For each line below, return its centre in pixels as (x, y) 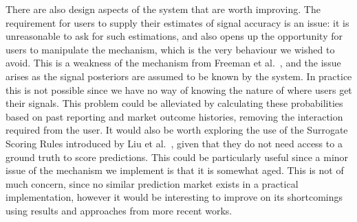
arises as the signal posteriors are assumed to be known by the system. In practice (179, 76)
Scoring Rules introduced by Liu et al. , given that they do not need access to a (174, 143)
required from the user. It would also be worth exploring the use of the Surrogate (177, 130)
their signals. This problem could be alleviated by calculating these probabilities (174, 103)
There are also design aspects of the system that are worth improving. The (163, 9)
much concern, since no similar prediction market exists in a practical (152, 183)
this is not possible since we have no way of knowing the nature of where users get (179, 89)
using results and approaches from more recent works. (119, 210)
